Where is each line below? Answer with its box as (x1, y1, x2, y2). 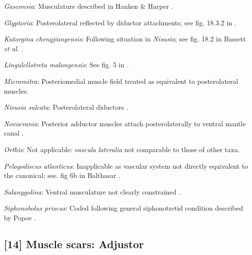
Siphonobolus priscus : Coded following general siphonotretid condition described (4, 203, 243, 213)
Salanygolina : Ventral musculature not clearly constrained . (4, 186, 181, 196)
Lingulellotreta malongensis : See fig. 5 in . (4, 59, 129, 70)
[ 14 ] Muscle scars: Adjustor (4, 236, 144, 251)
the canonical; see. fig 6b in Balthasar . (4, 170, 120, 180)
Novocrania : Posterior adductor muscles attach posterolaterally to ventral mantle (4, 118, 246, 128)
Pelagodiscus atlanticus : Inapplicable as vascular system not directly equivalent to (4, 160, 248, 171)
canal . (4, 128, 24, 138)
